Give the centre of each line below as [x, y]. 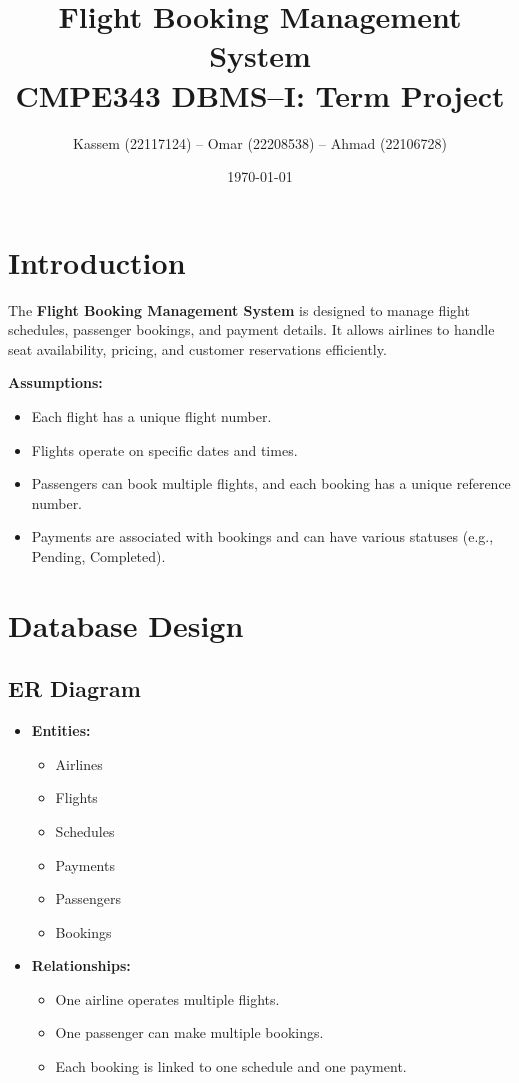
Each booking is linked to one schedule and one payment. [231, 1066]
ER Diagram [74, 688]
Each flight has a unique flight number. [151, 416]
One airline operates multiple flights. [167, 998]
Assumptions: [55, 382]
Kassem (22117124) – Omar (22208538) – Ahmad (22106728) [260, 142]
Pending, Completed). [98, 555]
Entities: [61, 730]
